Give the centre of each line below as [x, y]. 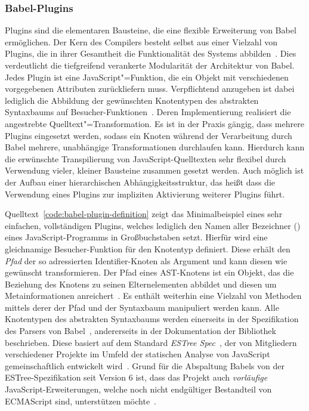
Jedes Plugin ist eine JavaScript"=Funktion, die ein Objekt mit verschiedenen [147, 77]
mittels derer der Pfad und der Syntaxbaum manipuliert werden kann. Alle [142, 307]
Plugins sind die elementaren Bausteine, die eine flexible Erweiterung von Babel [151, 30]
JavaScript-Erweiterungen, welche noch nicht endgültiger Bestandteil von [138, 389]
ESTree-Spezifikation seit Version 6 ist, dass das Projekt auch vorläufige [136, 377]
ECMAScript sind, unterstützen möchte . [81, 401]
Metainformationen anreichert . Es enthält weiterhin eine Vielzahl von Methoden [153, 296]
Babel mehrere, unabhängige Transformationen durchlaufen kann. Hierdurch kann [155, 147]
